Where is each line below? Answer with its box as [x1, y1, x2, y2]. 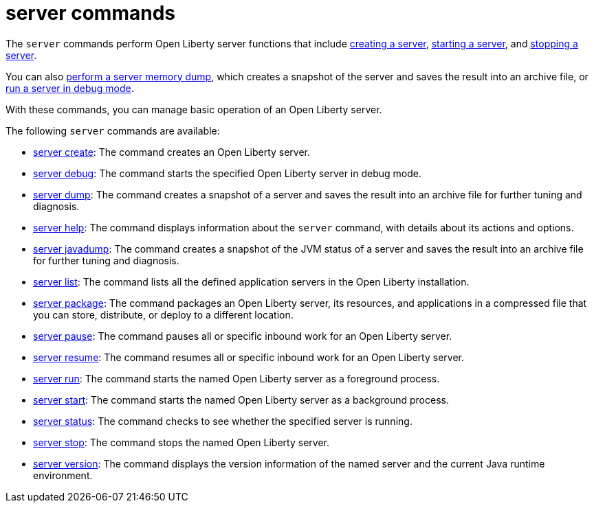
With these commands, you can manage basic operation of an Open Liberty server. [5, 103, 382, 115]
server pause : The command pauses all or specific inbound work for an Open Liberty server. [33, 330, 452, 342]
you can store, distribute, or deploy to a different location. [33, 308, 294, 321]
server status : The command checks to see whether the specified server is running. [33, 415, 412, 427]
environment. [33, 469, 93, 481]
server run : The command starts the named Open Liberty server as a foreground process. [33, 372, 440, 384]
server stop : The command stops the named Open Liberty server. [33, 436, 329, 448]
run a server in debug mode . [5, 82, 134, 94]
